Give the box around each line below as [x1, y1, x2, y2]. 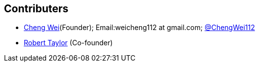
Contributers [4, 2, 69, 15]
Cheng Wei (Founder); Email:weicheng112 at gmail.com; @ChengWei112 [24, 23, 255, 32]
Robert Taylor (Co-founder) [24, 38, 113, 47]
